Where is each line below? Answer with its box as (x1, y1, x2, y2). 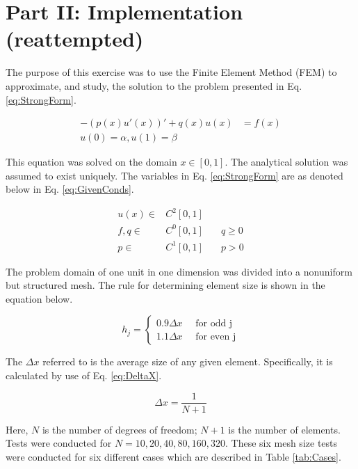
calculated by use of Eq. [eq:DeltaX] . (6, 367, 162, 382)
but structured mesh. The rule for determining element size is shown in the (6, 278, 325, 292)
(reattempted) (6, 24, 144, 53)
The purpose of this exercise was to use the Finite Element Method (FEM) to (6, 65, 337, 79)
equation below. (6, 291, 73, 305)
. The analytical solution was (225, 154, 348, 169)
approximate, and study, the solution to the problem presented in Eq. (6, 78, 302, 93)
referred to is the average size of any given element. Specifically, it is (42, 354, 333, 369)
